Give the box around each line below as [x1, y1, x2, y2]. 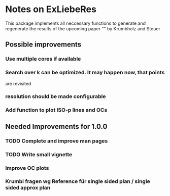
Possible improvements [5, 40, 82, 49]
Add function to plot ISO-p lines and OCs [5, 107, 108, 114]
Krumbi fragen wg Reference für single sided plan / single [5, 178, 151, 185]
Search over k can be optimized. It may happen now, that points [5, 69, 165, 76]
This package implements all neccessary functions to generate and [5, 20, 146, 26]
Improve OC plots [5, 164, 49, 171]
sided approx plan [5, 184, 51, 191]
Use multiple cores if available [5, 56, 81, 63]
